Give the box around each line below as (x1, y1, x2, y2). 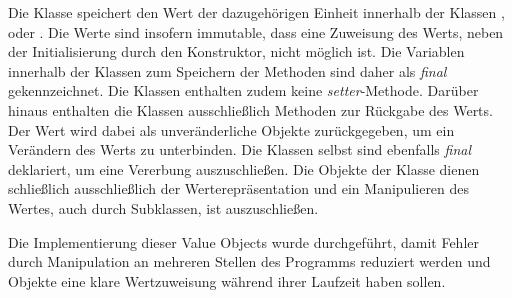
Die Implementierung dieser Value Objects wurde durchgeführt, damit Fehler (8, 231, 479, 252)
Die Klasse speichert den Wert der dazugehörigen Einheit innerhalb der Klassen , (8, 2, 505, 22)
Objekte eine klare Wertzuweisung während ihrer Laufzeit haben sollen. (8, 270, 446, 291)
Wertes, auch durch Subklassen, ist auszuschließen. (8, 197, 319, 218)
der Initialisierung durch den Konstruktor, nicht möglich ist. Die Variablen (8, 41, 465, 62)
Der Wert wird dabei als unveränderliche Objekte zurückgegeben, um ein (8, 119, 455, 140)
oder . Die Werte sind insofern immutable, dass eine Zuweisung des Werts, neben (8, 21, 504, 42)
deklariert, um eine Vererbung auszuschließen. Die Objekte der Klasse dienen (8, 158, 480, 179)
